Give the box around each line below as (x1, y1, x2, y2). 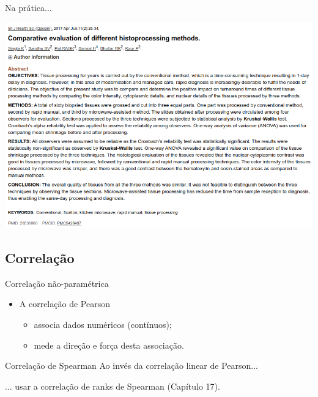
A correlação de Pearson (19, 297, 110, 310)
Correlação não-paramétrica (5, 276, 109, 289)
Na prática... (5, 1, 52, 13)
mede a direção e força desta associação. (34, 338, 184, 351)
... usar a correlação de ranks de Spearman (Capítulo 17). (5, 379, 220, 392)
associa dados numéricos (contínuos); (34, 317, 172, 330)
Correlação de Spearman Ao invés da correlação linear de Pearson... (5, 359, 258, 372)
